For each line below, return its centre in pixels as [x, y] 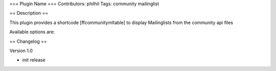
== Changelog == [28, 41]
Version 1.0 [21, 51]
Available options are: [32, 32]
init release [34, 60]
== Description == [29, 13]
